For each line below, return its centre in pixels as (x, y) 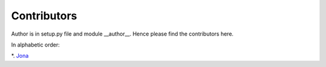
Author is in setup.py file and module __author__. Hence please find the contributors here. (122, 34)
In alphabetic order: (36, 45)
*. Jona (20, 56)
